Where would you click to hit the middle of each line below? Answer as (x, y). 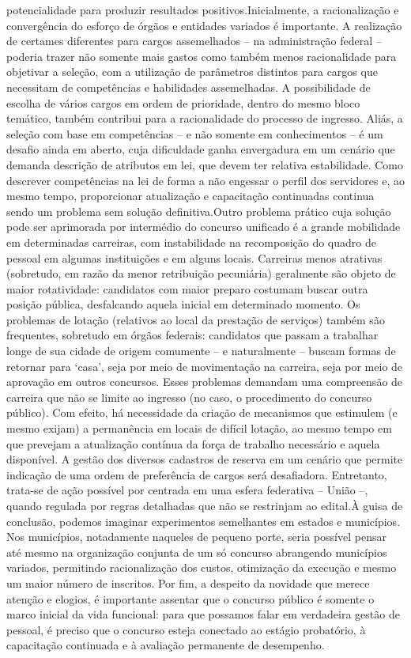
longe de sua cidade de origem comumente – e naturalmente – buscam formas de (201, 351)
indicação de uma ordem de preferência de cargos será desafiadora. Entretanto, (197, 474)
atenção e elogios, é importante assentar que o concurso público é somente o (190, 598)
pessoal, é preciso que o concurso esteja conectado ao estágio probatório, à (186, 629)
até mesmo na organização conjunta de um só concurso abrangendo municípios (197, 552)
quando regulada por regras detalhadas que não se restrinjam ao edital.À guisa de (205, 505)
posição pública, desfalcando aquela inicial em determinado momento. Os (183, 304)
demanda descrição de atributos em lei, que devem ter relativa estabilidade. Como (205, 164)
